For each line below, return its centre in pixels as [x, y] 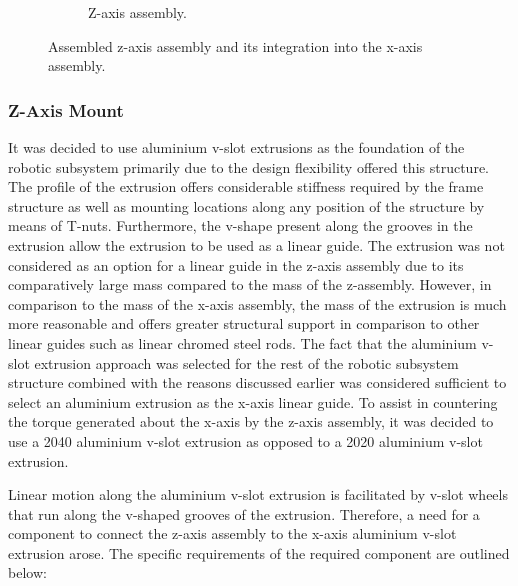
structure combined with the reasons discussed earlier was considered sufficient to [257, 382]
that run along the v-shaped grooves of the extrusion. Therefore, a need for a [244, 513]
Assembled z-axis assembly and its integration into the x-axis [235, 45]
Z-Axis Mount [66, 109]
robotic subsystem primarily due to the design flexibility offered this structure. [248, 166]
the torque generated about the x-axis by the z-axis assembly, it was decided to [251, 421]
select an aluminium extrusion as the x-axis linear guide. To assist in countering [253, 401]
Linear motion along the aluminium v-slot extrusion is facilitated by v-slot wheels [258, 494]
